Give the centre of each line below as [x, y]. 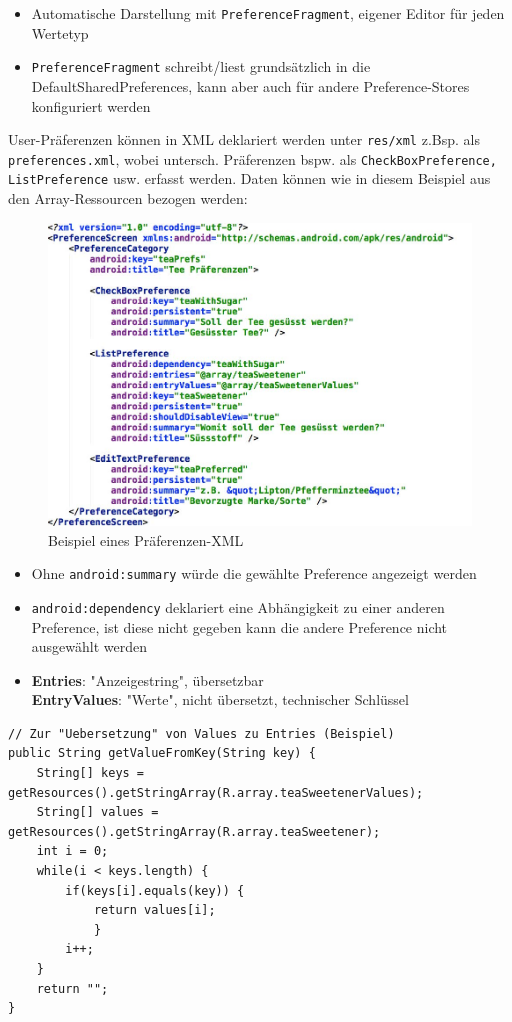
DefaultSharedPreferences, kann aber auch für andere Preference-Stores [250, 85]
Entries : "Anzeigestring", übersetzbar [147, 679]
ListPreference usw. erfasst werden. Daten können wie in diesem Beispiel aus [249, 178]
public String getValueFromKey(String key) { [162, 753]
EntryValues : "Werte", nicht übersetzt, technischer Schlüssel [220, 699]
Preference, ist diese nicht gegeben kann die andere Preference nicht [239, 626]
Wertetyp [60, 32]
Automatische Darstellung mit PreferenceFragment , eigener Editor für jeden [268, 13]
